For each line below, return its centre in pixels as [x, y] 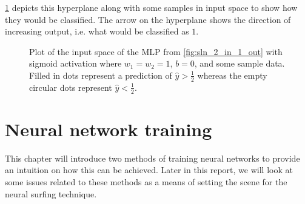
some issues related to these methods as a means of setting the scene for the [146, 181]
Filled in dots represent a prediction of [101, 75]
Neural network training [109, 129]
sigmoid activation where [75, 63]
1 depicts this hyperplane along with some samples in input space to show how [151, 7]
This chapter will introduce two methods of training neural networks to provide [152, 158]
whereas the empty [232, 75]
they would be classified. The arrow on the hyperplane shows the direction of [148, 19]
